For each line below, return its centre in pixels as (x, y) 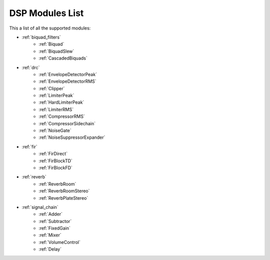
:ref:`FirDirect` (53, 154)
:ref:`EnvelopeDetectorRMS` (68, 81)
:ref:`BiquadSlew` (56, 51)
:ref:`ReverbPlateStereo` (63, 198)
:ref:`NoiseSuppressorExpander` (72, 137)
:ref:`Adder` (50, 214)
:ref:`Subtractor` (55, 221)
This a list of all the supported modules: (50, 28)
